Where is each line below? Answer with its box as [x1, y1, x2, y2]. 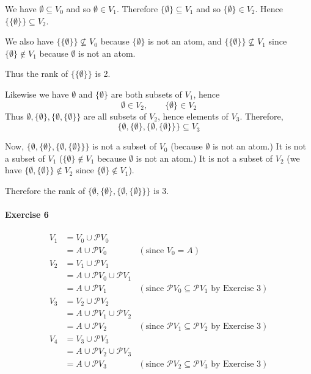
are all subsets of [83, 109, 147, 122]
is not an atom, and [148, 35, 222, 48]
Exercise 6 [5, 208, 49, 221]
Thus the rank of [5, 67, 68, 80]
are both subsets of [111, 87, 182, 100]
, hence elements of [157, 109, 229, 122]
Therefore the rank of [5, 184, 86, 196]
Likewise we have [5, 87, 69, 100]
